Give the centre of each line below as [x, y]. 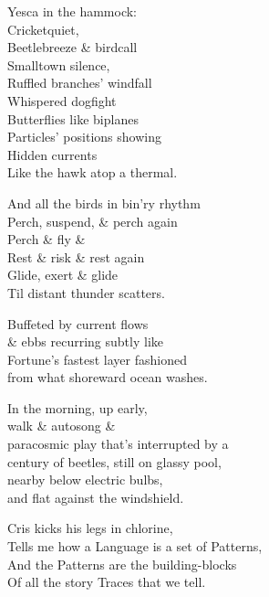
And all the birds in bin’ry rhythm [104, 203]
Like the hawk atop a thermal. [93, 172]
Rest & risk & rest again [76, 256]
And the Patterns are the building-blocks [122, 564]
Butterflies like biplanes [73, 118]
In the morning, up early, [78, 407]
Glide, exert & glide [63, 275]
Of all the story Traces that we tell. [107, 582]
